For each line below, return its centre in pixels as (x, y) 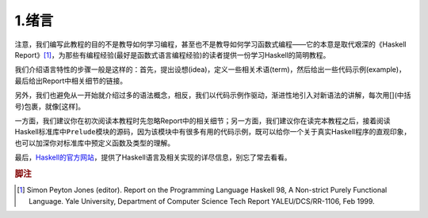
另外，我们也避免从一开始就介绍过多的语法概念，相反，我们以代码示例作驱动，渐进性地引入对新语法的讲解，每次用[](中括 (213, 96)
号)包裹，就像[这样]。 (50, 106)
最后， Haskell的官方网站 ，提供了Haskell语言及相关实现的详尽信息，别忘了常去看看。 (153, 157)
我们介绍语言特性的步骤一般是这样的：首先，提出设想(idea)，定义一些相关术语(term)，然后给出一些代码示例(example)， (210, 70)
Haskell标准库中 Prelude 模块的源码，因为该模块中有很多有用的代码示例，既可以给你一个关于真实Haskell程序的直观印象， (213, 132)
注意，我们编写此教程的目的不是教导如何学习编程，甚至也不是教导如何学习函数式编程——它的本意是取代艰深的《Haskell (210, 44)
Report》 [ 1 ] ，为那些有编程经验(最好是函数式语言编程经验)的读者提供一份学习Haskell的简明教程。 (172, 54)
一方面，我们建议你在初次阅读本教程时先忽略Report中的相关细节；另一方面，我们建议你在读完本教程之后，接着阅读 (203, 120)
